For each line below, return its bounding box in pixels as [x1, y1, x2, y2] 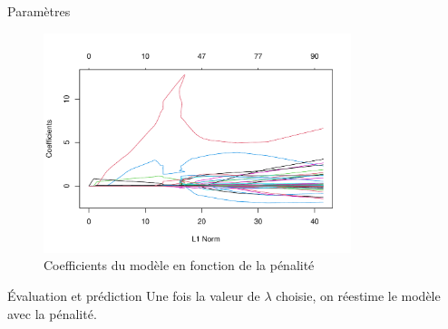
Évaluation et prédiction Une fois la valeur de [7, 285, 260, 305]
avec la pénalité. [7, 304, 97, 323]
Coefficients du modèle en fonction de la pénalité [44, 256, 315, 275]
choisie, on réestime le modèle [276, 285, 441, 305]
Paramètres [7, 2, 71, 20]
